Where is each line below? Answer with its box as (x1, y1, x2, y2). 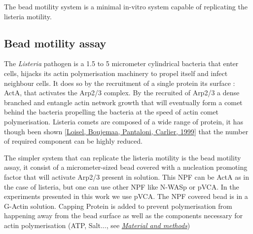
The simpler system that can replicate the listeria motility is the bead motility (4, 152, 241, 162)
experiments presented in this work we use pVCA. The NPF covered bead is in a (4, 191, 248, 201)
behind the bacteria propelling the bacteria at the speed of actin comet (4, 107, 218, 117)
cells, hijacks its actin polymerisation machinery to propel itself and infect (4, 68, 228, 78)
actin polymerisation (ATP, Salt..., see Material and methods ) (4, 220, 190, 230)
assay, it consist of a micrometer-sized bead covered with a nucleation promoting (4, 162, 248, 172)
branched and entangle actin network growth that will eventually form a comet (4, 97, 243, 107)
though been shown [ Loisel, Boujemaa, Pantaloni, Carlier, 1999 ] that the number (4, 126, 249, 136)
